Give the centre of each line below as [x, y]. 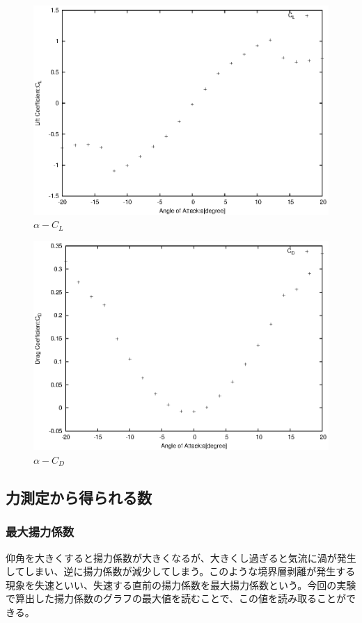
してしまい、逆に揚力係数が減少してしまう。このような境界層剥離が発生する [181, 571]
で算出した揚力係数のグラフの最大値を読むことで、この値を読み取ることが [176, 598]
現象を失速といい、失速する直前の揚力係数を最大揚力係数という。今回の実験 [181, 584]
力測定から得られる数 [79, 497]
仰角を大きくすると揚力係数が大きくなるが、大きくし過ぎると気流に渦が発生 [181, 557]
